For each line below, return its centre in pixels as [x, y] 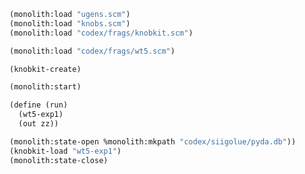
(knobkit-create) [45, 69]
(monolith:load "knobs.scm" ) [70, 23]
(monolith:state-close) [59, 160]
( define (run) [39, 105]
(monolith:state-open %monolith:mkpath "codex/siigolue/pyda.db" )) [153, 141]
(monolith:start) [45, 87]
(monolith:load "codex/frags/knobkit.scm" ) [101, 33]
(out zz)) [38, 124]
